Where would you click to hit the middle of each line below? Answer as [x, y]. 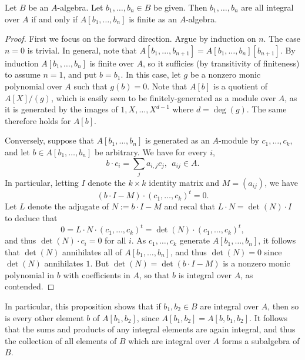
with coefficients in [97, 274]
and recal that [190, 206]
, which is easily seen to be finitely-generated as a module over [163, 97]
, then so [283, 306]
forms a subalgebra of [261, 340]
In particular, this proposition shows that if [83, 306]
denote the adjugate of [68, 206]
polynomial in [30, 274]
